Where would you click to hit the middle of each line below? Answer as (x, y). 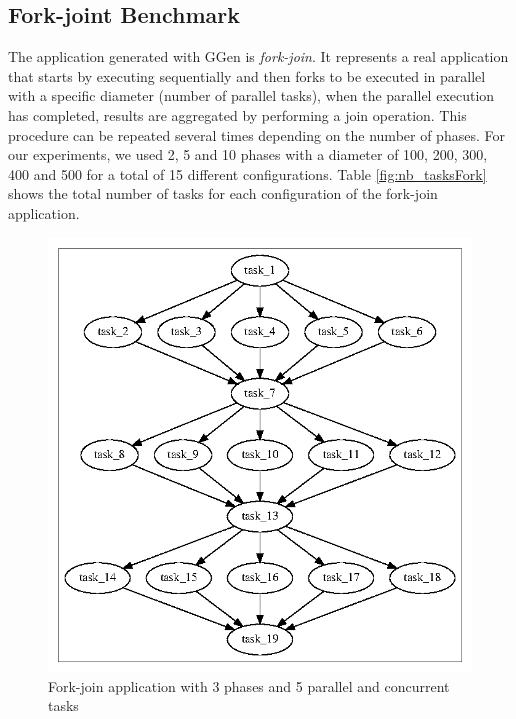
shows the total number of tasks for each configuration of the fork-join (223, 193)
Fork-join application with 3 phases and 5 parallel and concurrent (249, 685)
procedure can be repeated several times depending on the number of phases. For (256, 134)
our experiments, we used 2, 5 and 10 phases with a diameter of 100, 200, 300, (248, 154)
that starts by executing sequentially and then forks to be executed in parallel (247, 75)
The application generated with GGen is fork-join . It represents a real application (258, 56)
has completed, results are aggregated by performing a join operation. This (237, 114)
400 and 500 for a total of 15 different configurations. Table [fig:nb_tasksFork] (247, 173)
